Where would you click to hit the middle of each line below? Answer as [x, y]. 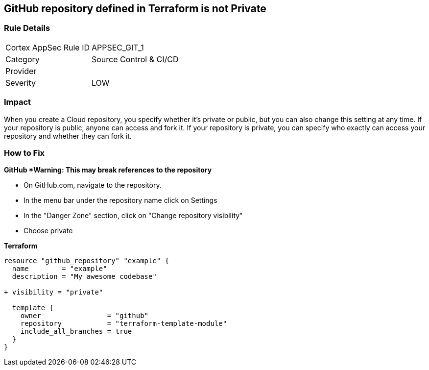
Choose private [48, 231]
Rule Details [27, 28]
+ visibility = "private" [54, 292]
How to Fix [24, 153]
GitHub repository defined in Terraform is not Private [135, 9]
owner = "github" [84, 316]
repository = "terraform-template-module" [124, 324]
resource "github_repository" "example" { [87, 261]
